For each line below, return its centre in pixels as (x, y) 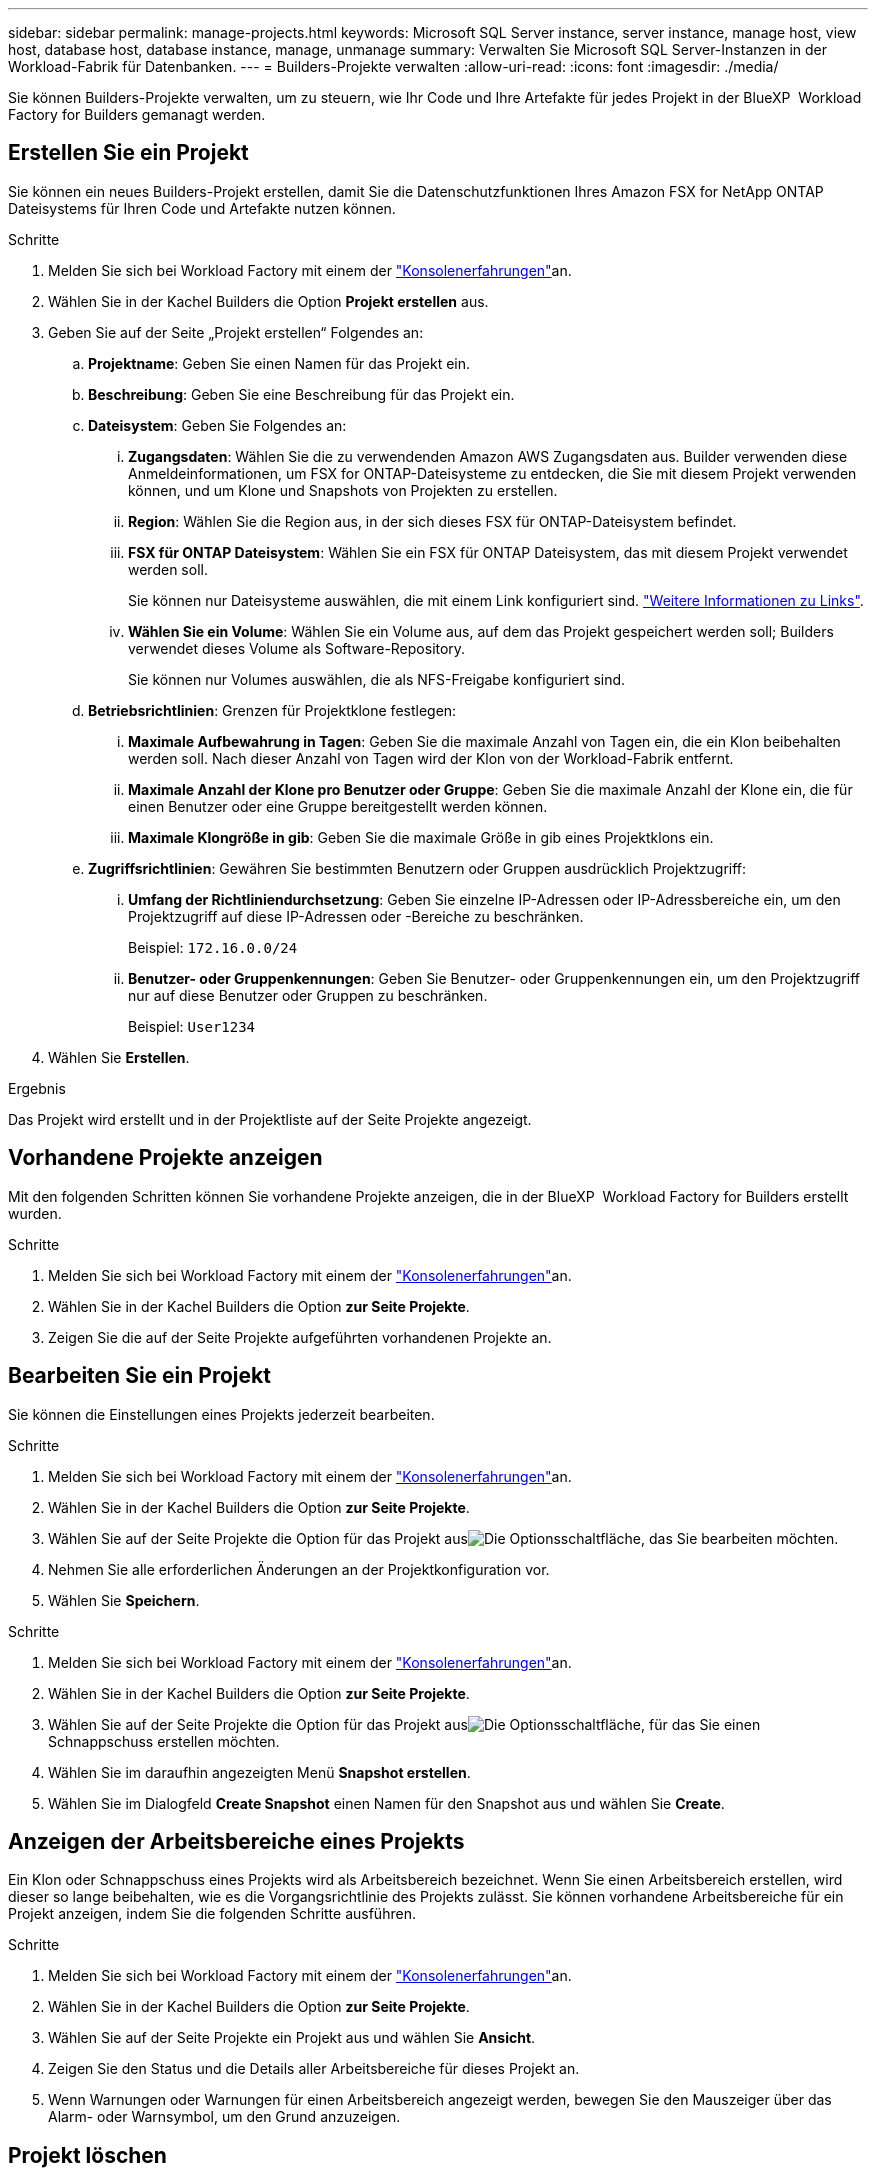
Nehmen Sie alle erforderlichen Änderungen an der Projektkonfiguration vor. (299, 1569)
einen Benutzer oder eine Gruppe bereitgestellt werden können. (338, 806)
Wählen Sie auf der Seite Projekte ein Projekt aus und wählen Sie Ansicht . (292, 2038)
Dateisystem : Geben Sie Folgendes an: (217, 425)
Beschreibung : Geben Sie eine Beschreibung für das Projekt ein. (301, 394)
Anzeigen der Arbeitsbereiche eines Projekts (236, 1841)
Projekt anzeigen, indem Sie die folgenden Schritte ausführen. (212, 1914)
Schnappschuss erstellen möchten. (164, 1741)
